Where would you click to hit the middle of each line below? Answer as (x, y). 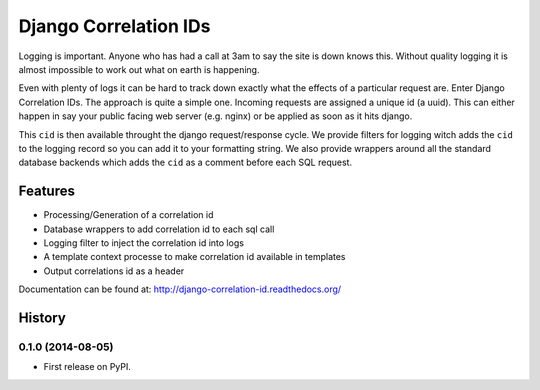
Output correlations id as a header (114, 271)
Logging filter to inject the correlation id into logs (144, 242)
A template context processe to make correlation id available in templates (194, 257)
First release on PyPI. (87, 367)
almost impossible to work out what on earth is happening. (139, 69)
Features (46, 191)
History (42, 317)
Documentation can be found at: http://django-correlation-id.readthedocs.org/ (180, 289)
